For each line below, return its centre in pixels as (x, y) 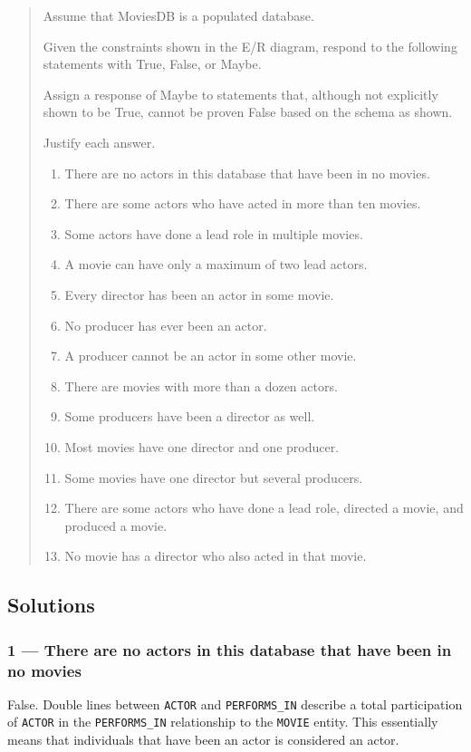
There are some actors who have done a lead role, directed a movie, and (264, 508)
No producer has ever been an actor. (166, 325)
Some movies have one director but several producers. (214, 477)
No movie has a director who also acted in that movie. (216, 556)
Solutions (51, 605)
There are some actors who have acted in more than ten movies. (243, 203)
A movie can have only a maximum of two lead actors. (216, 264)
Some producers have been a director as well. (190, 416)
